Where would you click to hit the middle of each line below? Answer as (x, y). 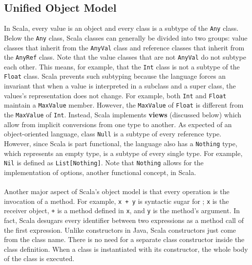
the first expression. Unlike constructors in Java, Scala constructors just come (120, 230)
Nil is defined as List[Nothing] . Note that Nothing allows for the (104, 163)
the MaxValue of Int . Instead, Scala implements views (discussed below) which (123, 115)
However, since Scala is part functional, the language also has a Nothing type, (121, 143)
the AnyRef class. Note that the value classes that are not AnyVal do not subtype (125, 57)
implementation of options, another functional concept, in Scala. (100, 172)
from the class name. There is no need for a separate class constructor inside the (124, 239)
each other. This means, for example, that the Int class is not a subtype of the (122, 66)
